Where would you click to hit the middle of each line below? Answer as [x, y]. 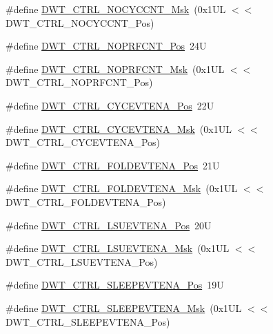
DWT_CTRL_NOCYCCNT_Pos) [80, 22]
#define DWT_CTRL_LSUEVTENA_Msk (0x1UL [118, 248]
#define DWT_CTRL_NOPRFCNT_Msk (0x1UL [115, 69]
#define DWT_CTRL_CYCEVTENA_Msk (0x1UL [119, 128]
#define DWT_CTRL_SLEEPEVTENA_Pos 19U [115, 285]
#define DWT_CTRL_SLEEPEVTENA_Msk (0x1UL [124, 307]
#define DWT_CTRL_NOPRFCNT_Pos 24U [106, 46]
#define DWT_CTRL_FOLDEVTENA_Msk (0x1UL [122, 188]
